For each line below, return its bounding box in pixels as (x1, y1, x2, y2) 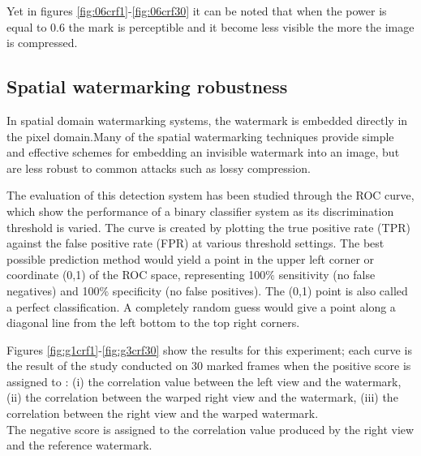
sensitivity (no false (278, 266, 376, 283)
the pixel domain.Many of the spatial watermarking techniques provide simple (6, 127, 394, 144)
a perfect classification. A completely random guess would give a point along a (6, 298, 396, 315)
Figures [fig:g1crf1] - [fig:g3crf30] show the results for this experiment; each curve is (6, 341, 412, 358)
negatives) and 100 (6, 282, 100, 299)
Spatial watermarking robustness (6, 74, 288, 99)
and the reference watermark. (6, 437, 153, 454)
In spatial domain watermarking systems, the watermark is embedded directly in (6, 111, 408, 128)
